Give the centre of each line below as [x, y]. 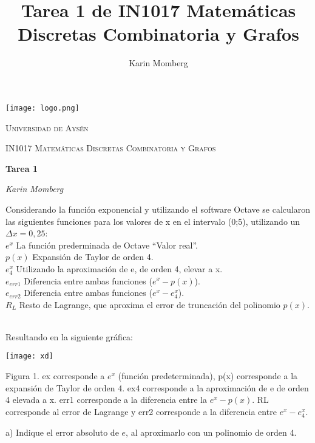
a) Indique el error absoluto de [62, 432]
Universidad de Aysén [47, 127]
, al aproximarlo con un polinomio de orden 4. [211, 432]
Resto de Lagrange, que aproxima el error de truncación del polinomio [150, 304]
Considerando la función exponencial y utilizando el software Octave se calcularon [158, 209]
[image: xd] [29, 356]
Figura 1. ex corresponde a [55, 376]
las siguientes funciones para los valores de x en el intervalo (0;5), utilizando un [153, 221]
